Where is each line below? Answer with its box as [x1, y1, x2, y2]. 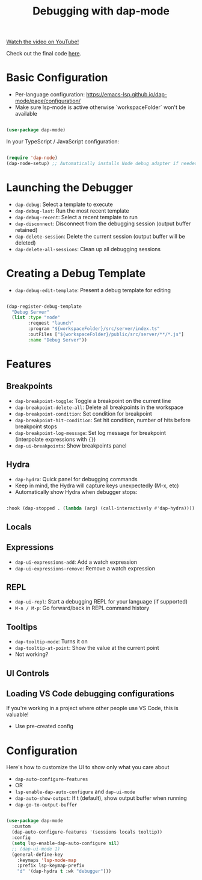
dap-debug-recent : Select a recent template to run [14, 213, 138, 220]
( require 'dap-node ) [6, 155, 58, 161]
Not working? [14, 651, 49, 658]
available [14, 110, 37, 117]
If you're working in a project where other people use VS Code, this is [6, 705, 179, 712]
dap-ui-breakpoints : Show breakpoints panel [14, 442, 127, 449]
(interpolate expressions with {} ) [14, 435, 96, 443]
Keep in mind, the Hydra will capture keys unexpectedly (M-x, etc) [14, 482, 179, 489]
